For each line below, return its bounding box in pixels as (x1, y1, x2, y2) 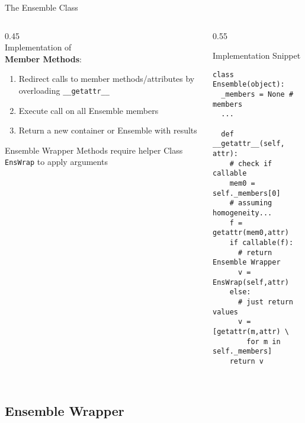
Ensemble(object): (213, 80, 285, 89)
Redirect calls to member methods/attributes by (18, 72, 195, 85)
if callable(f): (229, 238, 294, 247)
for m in (246, 337, 281, 346)
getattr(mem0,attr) (213, 228, 289, 237)
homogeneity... (213, 208, 272, 217)
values (213, 307, 238, 316)
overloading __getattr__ (18, 84, 110, 96)
